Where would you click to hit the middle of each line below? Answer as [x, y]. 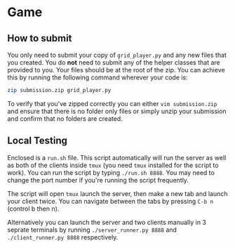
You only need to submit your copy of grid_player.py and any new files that [117, 55]
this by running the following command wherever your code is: [98, 77]
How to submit [40, 38]
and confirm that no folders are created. [65, 118]
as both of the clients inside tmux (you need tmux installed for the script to [113, 165]
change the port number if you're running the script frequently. [98, 180]
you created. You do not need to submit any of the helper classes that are [114, 63]
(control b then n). [33, 209]
